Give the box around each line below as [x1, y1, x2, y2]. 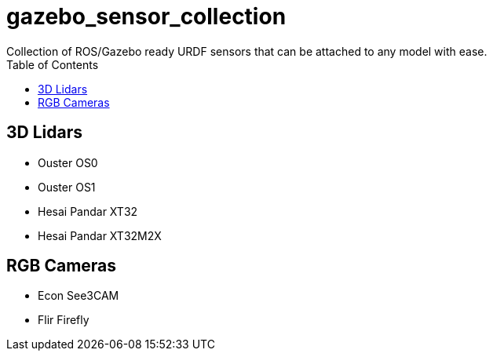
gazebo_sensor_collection [6, 3, 287, 30]
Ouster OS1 [38, 180, 96, 194]
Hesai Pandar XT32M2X [38, 228, 162, 242]
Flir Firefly [38, 313, 89, 327]
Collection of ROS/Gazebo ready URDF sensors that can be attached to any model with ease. [6, 44, 488, 58]
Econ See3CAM [38, 289, 119, 303]
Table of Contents [6, 57, 99, 71]
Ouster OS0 [38, 155, 98, 169]
